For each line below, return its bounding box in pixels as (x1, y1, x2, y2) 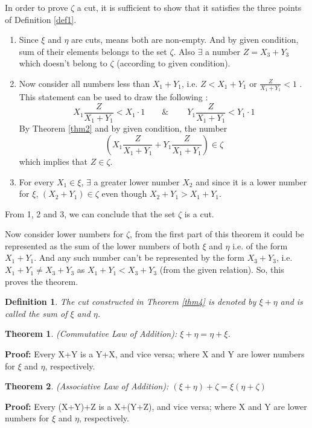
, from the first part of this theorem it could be (130, 228, 304, 240)
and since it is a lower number (196, 175, 307, 188)
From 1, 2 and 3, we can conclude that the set (5, 207, 176, 220)
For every (19, 175, 54, 188)
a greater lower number (94, 175, 180, 188)
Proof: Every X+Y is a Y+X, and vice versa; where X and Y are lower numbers (5, 348, 305, 360)
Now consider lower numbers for (5, 228, 124, 240)
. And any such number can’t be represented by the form (34, 251, 244, 264)
